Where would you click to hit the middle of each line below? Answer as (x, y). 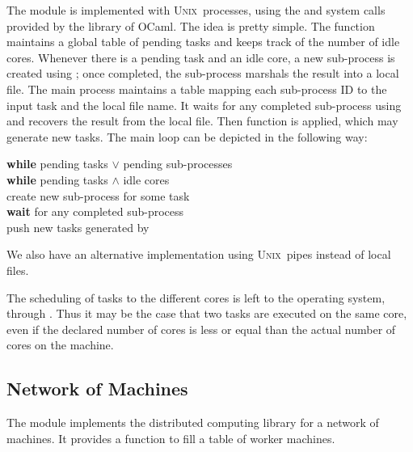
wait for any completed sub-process (95, 211)
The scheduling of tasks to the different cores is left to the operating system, (196, 297)
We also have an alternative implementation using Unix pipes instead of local (199, 254)
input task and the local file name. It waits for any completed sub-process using (204, 105)
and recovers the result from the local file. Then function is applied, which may (202, 121)
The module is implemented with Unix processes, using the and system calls (196, 10)
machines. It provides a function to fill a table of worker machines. (171, 438)
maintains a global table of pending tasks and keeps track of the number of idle (203, 42)
